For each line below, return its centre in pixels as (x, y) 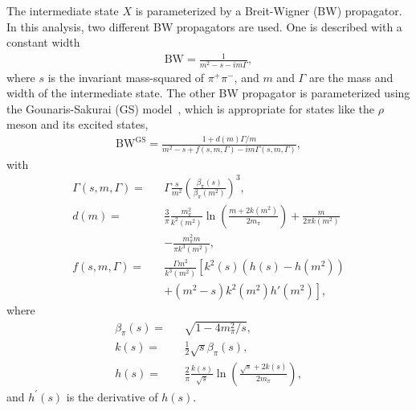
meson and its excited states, (77, 124)
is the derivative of (112, 396)
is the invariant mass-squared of (126, 77)
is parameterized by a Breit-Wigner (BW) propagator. (269, 10)
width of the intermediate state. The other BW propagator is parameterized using (208, 93)
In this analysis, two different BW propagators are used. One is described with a (204, 26)
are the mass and (351, 77)
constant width (43, 42)
